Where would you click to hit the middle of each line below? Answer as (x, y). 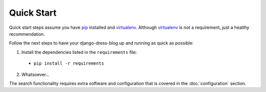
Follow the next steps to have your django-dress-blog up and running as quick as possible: (101, 43)
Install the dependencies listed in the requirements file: (79, 52)
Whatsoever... (35, 74)
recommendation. (27, 34)
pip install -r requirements (69, 63)
